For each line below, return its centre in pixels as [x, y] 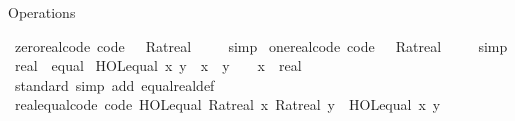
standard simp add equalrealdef [114, 84]
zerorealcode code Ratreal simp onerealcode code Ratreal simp [261, 45]
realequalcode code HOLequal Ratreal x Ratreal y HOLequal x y [227, 104]
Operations [42, 12]
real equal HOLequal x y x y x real [158, 65]
